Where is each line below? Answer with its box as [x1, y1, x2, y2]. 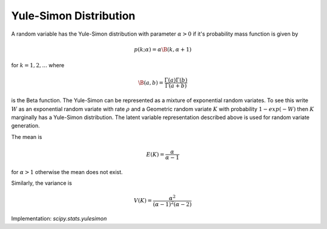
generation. [11, 122, 40, 129]
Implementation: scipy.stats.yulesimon [11, 215, 107, 222]
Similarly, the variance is [11, 179, 72, 187]
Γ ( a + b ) [165, 82, 187, 89]
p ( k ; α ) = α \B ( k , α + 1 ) [134, 46, 192, 53]
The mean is [11, 133, 42, 140]
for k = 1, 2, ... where [11, 62, 65, 69]
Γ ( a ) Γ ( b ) [164, 77, 188, 84]
